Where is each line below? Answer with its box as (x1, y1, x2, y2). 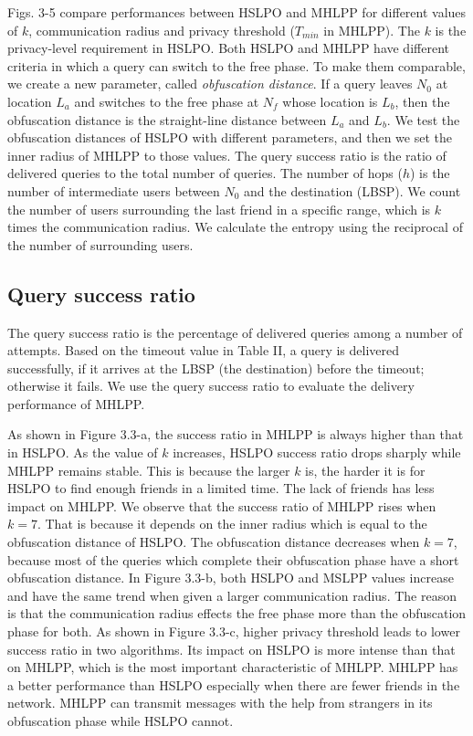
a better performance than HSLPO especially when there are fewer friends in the (7, 675, 460, 694)
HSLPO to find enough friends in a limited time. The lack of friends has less (7, 478, 435, 498)
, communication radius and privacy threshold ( (28, 20, 295, 39)
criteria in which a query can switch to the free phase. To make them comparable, (7, 56, 466, 75)
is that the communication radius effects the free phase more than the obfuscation (7, 604, 467, 623)
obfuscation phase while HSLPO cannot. (7, 710, 234, 730)
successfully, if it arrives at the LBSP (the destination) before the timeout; (7, 358, 425, 377)
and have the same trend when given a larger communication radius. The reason (7, 585, 457, 605)
